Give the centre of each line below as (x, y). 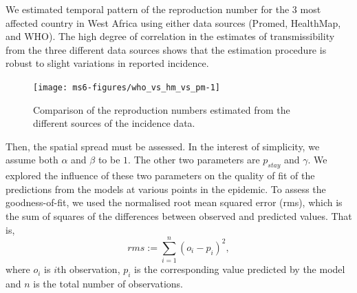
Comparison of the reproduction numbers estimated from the (162, 109)
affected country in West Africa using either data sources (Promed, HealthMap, (173, 22)
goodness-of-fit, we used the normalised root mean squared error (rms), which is (174, 202)
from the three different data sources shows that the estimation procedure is (166, 49)
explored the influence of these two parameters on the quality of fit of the (160, 175)
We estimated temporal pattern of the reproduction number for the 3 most (163, 9)
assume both (32, 160)
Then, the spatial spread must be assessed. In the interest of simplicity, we (163, 146)
